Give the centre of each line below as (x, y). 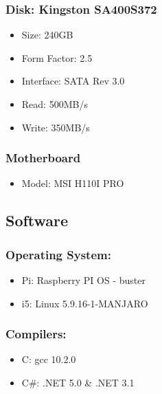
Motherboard (43, 158)
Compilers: (36, 334)
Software (37, 220)
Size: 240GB (47, 35)
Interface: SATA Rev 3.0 (73, 81)
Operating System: (58, 254)
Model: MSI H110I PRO (73, 183)
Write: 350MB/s (56, 127)
